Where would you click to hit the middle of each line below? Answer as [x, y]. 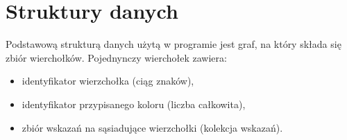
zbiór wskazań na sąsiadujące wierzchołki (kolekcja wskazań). [152, 127]
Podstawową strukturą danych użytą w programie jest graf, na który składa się [173, 44]
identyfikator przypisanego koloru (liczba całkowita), [134, 104]
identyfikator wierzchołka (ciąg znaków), [108, 81]
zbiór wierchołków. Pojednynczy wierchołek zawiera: [116, 57]
